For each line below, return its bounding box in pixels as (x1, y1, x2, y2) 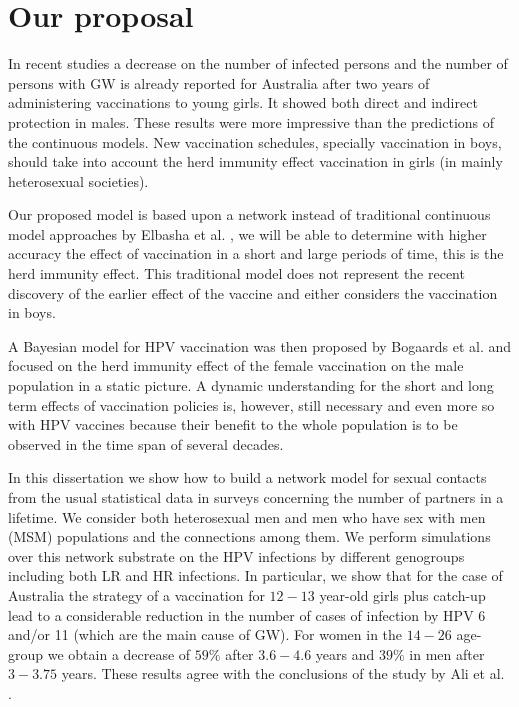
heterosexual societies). (8, 170, 149, 191)
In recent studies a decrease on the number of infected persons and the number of (8, 53, 508, 74)
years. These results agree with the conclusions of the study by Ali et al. (61, 663, 505, 684)
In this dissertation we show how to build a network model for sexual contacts (8, 467, 487, 488)
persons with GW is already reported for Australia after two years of (8, 72, 430, 93)
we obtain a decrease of (47, 643, 191, 664)
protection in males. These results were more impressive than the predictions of (8, 111, 495, 132)
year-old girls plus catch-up (319, 584, 486, 605)
